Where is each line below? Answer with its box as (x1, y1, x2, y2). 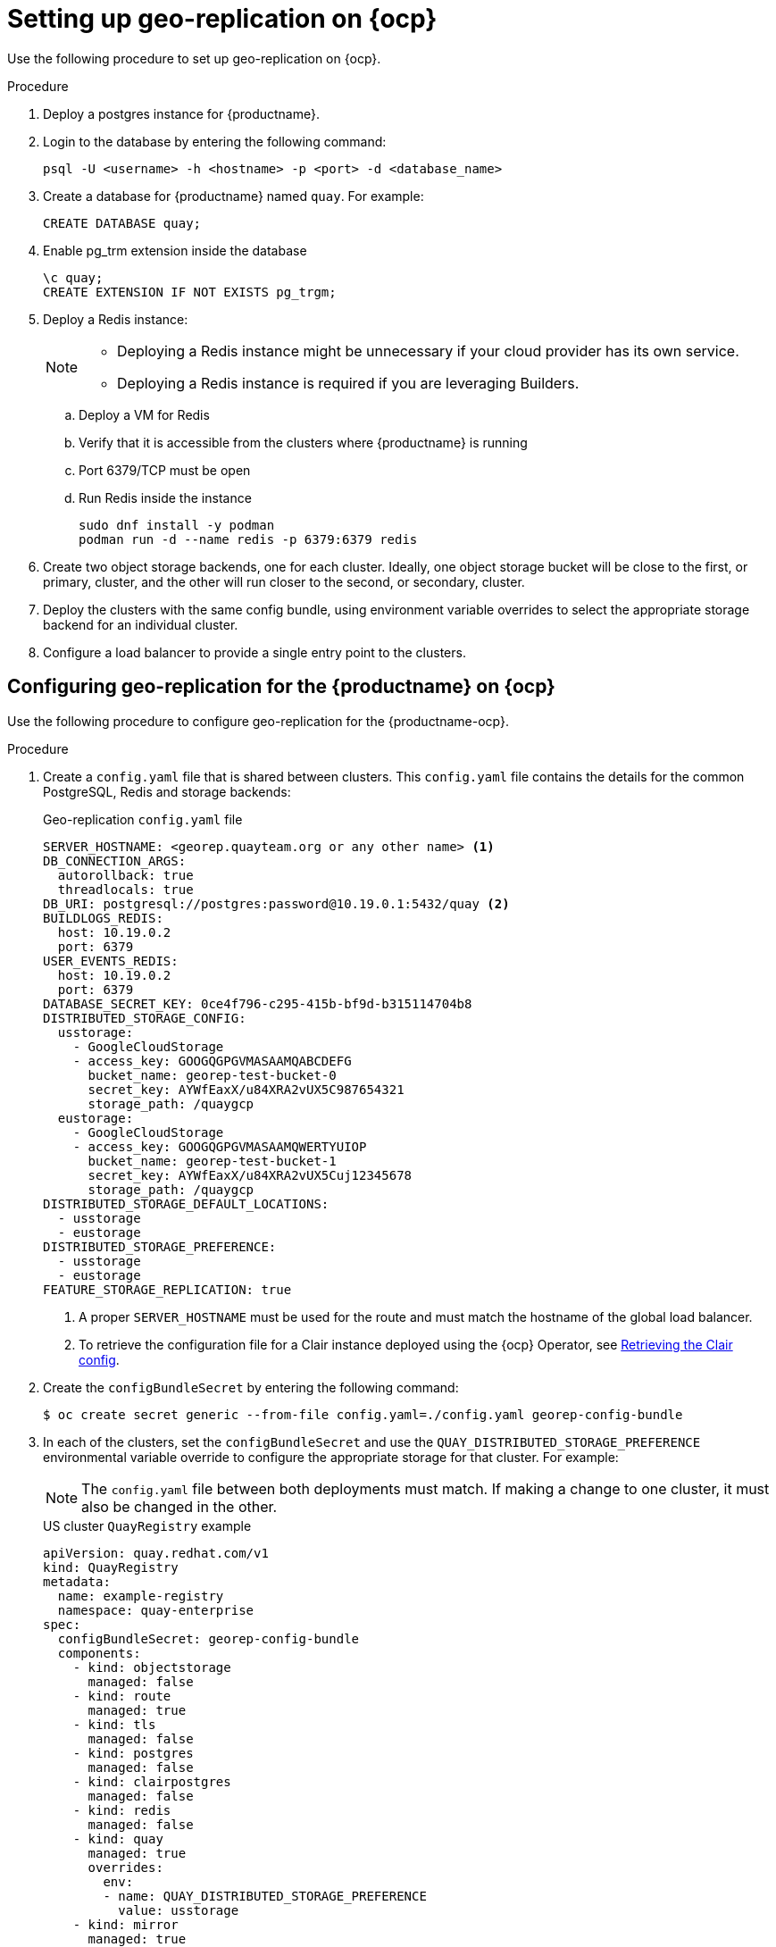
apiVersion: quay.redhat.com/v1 (43, 1545, 269, 1560)
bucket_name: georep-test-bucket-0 (88, 1067, 337, 1082)
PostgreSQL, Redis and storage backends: (43, 783, 291, 799)
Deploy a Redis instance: (43, 311, 188, 327)
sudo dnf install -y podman (79, 517, 275, 532)
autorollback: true (57, 867, 194, 882)
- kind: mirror (72, 1917, 179, 1932)
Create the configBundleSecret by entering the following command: (43, 1379, 459, 1395)
